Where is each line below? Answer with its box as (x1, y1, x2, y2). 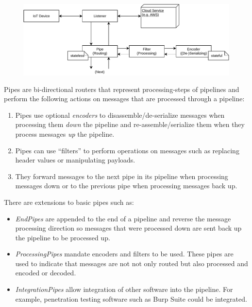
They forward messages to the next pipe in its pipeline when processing (15, 171, 228, 181)
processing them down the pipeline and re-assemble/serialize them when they (15, 119, 245, 129)
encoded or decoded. (15, 268, 76, 278)
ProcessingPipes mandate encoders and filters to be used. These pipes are (15, 249, 234, 259)
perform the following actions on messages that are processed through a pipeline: (4, 93, 245, 104)
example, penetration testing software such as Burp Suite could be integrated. (15, 293, 247, 304)
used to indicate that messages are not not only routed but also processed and (15, 258, 248, 268)
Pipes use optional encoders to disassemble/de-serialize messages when (15, 109, 225, 120)
